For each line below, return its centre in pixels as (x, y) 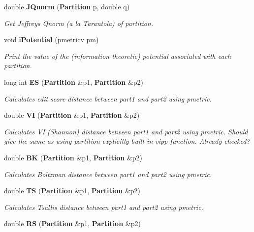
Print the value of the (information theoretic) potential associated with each (118, 56)
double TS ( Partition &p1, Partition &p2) (72, 191)
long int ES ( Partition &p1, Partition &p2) (74, 82)
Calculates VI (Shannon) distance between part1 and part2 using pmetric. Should (126, 131)
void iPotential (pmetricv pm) (51, 39)
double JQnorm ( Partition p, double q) (67, 6)
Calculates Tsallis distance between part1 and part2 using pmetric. (104, 207)
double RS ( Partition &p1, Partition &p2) (72, 223)
